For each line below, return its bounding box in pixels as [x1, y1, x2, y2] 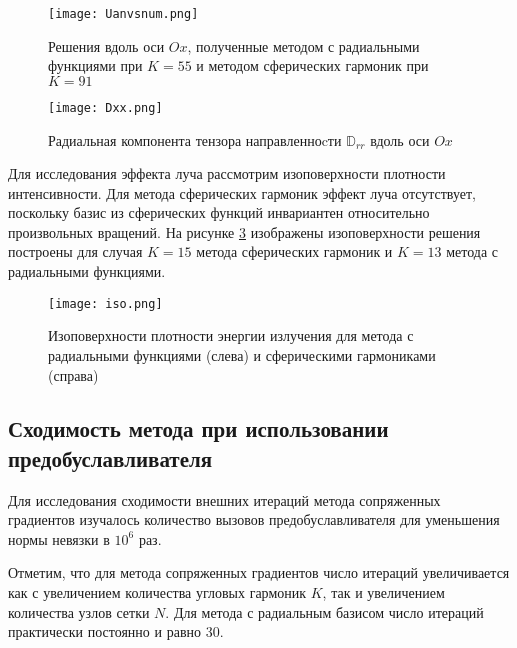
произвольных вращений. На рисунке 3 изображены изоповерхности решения [8, 221, 481, 242]
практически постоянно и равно [8, 621, 201, 642]
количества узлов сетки [8, 601, 150, 622]
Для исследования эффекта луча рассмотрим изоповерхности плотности [8, 163, 446, 184]
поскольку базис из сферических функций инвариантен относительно [8, 202, 430, 223]
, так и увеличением [322, 582, 445, 603]
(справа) [48, 364, 99, 385]
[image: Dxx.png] [48, 100, 163, 115]
